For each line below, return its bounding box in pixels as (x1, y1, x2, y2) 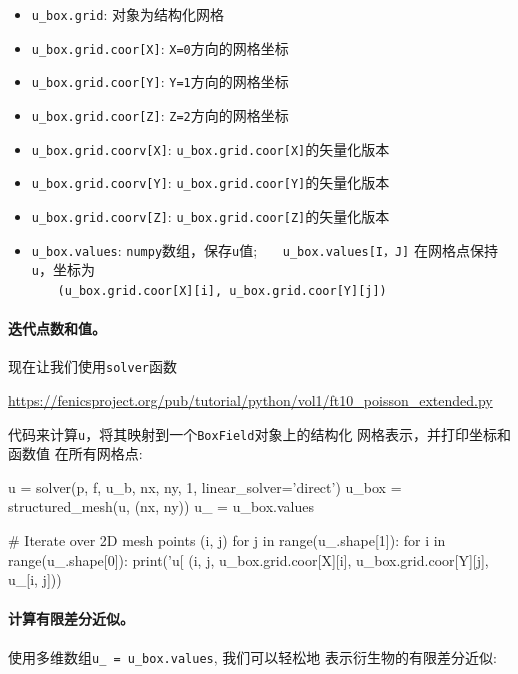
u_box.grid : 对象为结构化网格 (31, 4, 224, 24)
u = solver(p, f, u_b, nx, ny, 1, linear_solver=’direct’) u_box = (8, 476, 402, 497)
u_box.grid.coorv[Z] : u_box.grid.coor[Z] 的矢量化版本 (31, 205, 390, 226)
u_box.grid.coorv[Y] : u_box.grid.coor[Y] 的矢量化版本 (31, 172, 390, 193)
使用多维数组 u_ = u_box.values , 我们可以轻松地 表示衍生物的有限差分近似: (8, 646, 497, 667)
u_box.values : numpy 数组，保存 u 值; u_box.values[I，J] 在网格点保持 (31, 239, 498, 260)
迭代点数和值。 (8, 318, 106, 339)
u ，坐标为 (31, 259, 95, 280)
